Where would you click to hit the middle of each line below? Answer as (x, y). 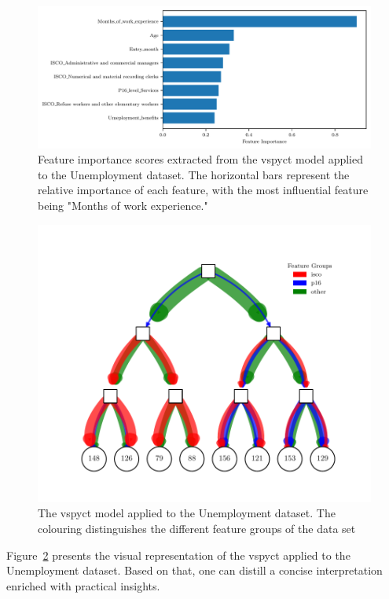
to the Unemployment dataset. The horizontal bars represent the (194, 174)
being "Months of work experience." (123, 205)
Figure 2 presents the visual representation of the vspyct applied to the (178, 555)
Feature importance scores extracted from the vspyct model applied (201, 159)
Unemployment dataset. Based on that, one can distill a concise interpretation (194, 570)
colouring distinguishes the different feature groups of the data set (197, 529)
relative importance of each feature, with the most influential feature (203, 190)
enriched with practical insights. (83, 585)
